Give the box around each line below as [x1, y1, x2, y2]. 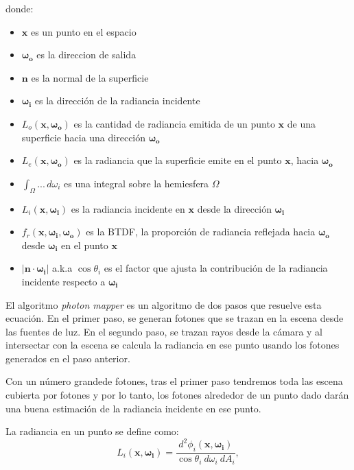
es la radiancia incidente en [71, 201, 185, 215]
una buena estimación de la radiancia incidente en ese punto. [5, 401, 261, 415]
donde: [5, 1, 34, 15]
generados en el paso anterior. [5, 351, 130, 365]
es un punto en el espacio [30, 24, 137, 38]
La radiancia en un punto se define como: [5, 424, 179, 438]
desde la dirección [197, 201, 272, 215]
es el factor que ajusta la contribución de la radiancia [104, 261, 328, 275]
